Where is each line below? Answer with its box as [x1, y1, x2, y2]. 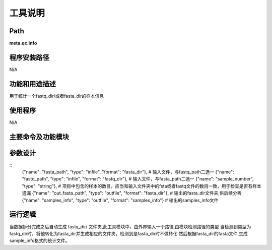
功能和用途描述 [9, 80, 56, 88]
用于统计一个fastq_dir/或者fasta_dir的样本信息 [9, 93, 104, 99]
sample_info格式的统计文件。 [9, 237, 70, 244]
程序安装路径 [9, 53, 49, 61]
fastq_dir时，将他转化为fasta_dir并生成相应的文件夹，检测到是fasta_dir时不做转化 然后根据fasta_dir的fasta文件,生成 [9, 230, 248, 236]
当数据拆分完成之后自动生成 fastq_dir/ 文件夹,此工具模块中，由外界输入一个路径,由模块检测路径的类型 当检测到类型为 [9, 223, 251, 229]
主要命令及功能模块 [9, 133, 69, 141]
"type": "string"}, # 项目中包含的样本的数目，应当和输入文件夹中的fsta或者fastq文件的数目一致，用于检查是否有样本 [22, 183, 261, 189]
